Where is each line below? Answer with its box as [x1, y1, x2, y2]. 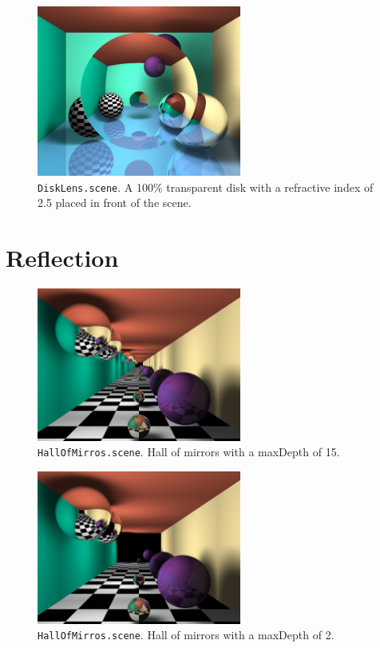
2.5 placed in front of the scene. [38, 194, 192, 211]
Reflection [6, 241, 119, 274]
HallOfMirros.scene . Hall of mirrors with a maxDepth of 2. [38, 626, 334, 643]
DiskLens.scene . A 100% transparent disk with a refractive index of [38, 178, 374, 195]
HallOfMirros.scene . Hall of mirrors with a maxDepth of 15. [38, 443, 340, 460]
